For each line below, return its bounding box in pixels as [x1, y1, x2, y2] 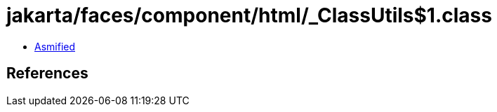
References [6, 64, 88, 83]
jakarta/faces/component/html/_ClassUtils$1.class [6, 3, 492, 27]
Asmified [34, 40, 76, 52]
